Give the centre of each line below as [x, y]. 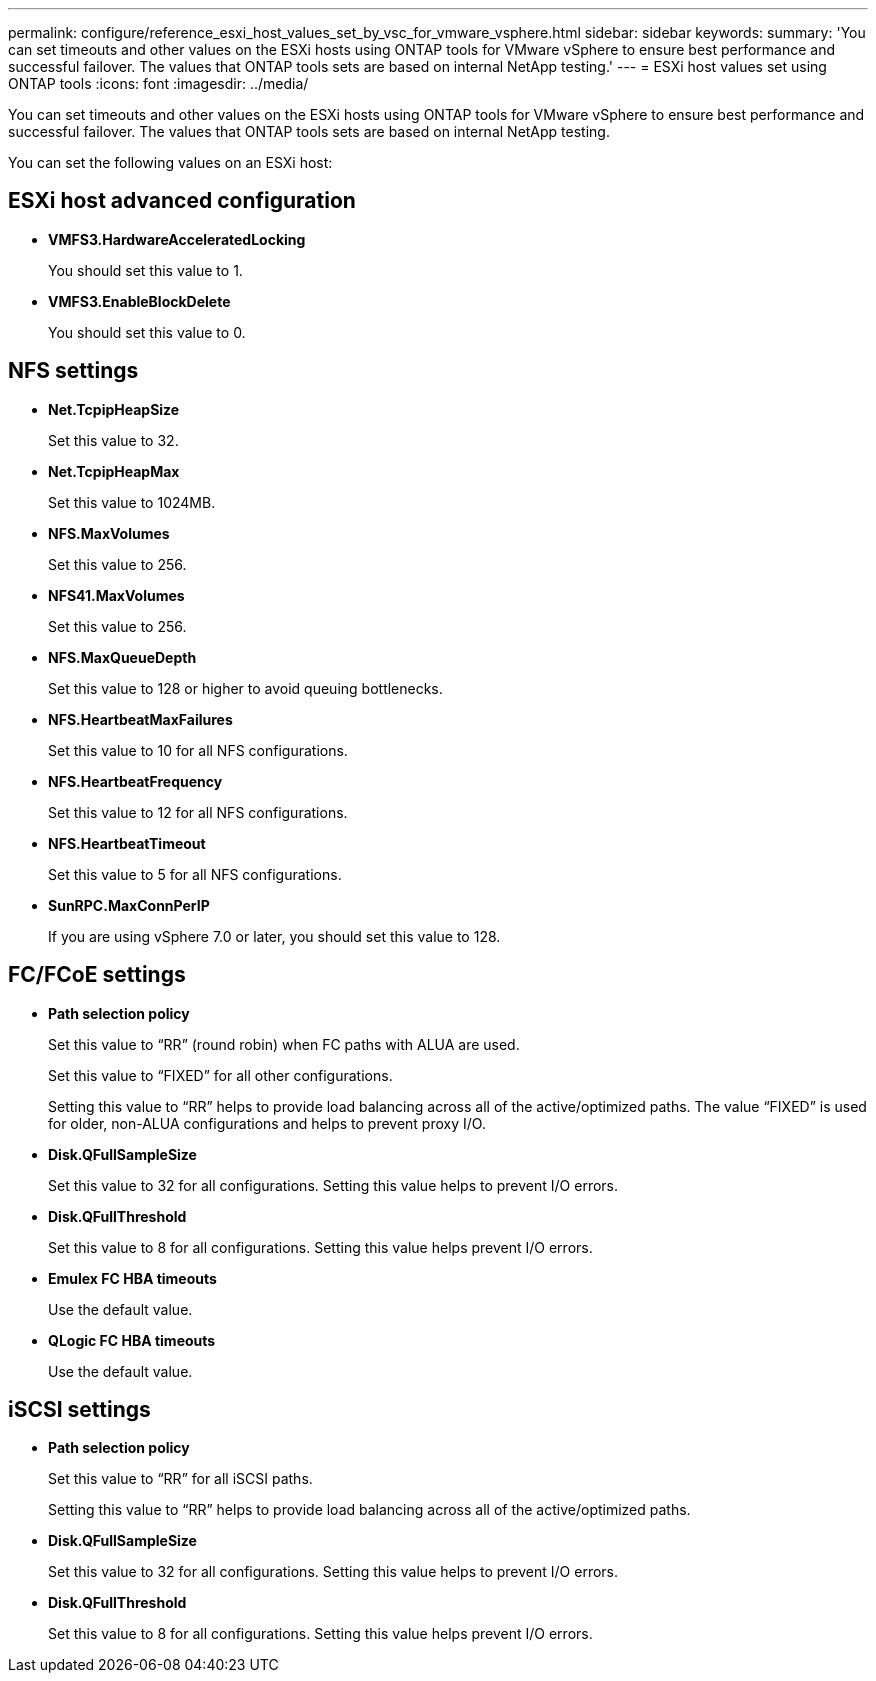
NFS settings [73, 371]
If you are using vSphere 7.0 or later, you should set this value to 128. [274, 936]
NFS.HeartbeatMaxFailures [140, 719]
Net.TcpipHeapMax [114, 471]
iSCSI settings [79, 1409]
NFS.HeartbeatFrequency [135, 781]
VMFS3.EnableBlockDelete [139, 301]
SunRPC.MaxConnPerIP [129, 905]
